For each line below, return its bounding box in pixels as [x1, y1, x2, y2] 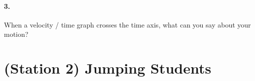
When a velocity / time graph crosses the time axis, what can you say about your [4, 19, 251, 29]
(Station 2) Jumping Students [4, 58, 212, 78]
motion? [4, 29, 29, 39]
